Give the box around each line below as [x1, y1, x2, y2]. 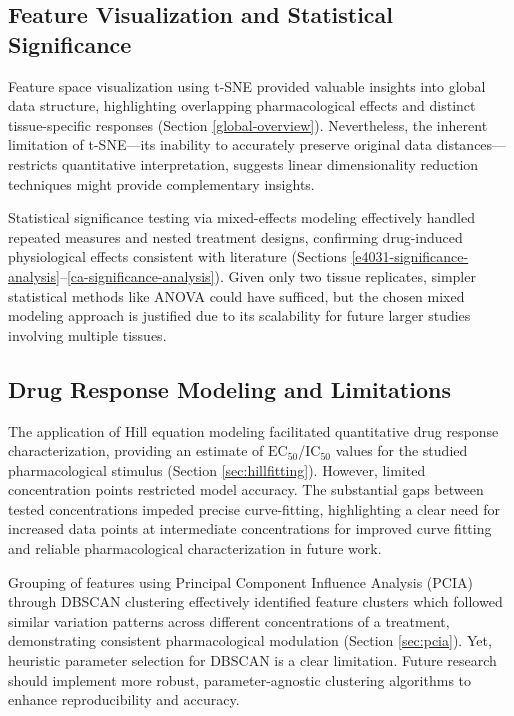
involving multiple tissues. [8, 324, 167, 345]
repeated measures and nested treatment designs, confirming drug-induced [8, 226, 463, 247]
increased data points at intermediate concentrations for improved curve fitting [8, 518, 492, 539]
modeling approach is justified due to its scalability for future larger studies [8, 305, 471, 326]
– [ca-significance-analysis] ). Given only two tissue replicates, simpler [59, 265, 476, 286]
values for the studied [335, 440, 468, 461]
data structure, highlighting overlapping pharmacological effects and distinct [8, 95, 476, 116]
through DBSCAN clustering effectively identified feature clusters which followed [8, 591, 503, 612]
